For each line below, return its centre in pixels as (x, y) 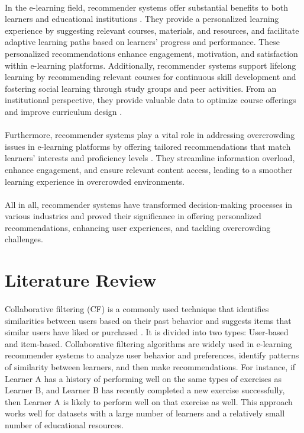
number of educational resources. (64, 424)
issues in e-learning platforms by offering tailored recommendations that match (148, 146)
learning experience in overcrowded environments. (95, 181)
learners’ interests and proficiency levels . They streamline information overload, (150, 158)
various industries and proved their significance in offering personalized (133, 216)
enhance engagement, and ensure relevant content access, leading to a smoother (149, 169)
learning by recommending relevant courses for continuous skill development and (151, 77)
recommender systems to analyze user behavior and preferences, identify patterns (152, 355)
